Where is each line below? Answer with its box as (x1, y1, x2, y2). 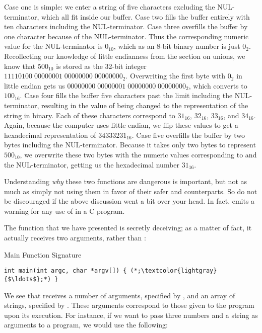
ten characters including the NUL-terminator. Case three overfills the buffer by (4, 21, 248, 32)
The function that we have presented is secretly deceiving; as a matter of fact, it (4, 222, 252, 233)
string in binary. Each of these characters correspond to (4, 110, 175, 120)
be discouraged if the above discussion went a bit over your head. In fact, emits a (4, 196, 255, 206)
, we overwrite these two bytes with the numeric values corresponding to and (20, 149, 257, 159)
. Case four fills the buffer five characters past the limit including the (20, 90, 233, 101)
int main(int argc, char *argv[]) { (4, 267, 127, 275)
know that (4, 60, 36, 71)
